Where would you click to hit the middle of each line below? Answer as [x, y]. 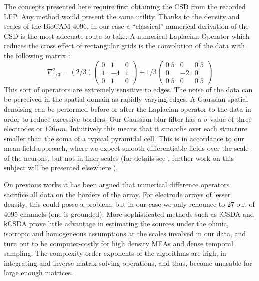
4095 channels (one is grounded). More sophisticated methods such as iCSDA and [129, 214]
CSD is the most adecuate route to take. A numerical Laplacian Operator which [127, 36]
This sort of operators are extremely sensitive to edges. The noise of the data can [128, 89]
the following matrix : [37, 55]
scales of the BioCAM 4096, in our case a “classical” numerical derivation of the [126, 26]
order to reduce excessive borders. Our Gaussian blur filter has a [103, 119]
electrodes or [23, 129]
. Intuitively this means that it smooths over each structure [156, 129]
